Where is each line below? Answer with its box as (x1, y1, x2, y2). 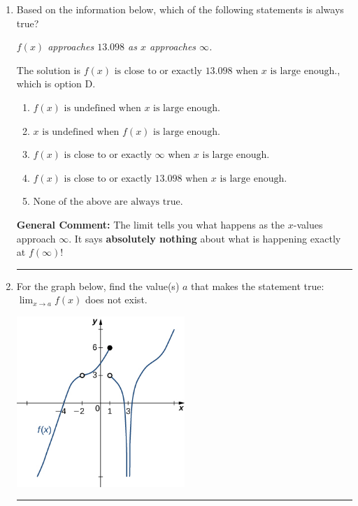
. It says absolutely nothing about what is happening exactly (69, 231, 341, 245)
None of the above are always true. (33, 197, 183, 208)
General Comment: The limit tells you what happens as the (16, 217, 285, 231)
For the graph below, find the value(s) (16, 278, 180, 293)
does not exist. (85, 292, 148, 307)
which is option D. (16, 76, 96, 91)
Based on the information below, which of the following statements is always (16, 2, 344, 16)
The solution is (16, 62, 80, 77)
